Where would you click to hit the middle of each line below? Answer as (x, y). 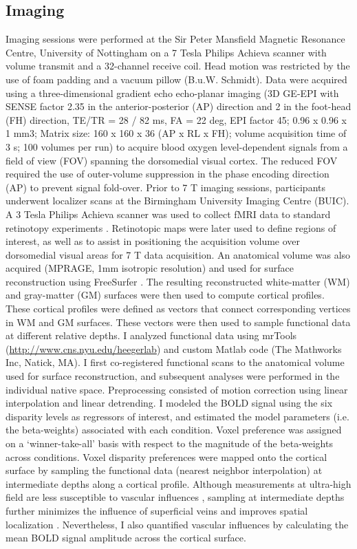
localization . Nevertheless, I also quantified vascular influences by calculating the (177, 524)
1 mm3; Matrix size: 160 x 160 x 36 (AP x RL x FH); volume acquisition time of (176, 133)
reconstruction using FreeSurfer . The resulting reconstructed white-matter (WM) (178, 281)
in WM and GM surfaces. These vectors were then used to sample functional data (178, 322)
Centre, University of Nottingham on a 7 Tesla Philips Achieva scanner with (166, 52)
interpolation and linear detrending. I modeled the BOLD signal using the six (169, 403)
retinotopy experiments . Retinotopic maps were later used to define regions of (171, 227)
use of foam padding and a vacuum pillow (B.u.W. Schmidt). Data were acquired (176, 79)
